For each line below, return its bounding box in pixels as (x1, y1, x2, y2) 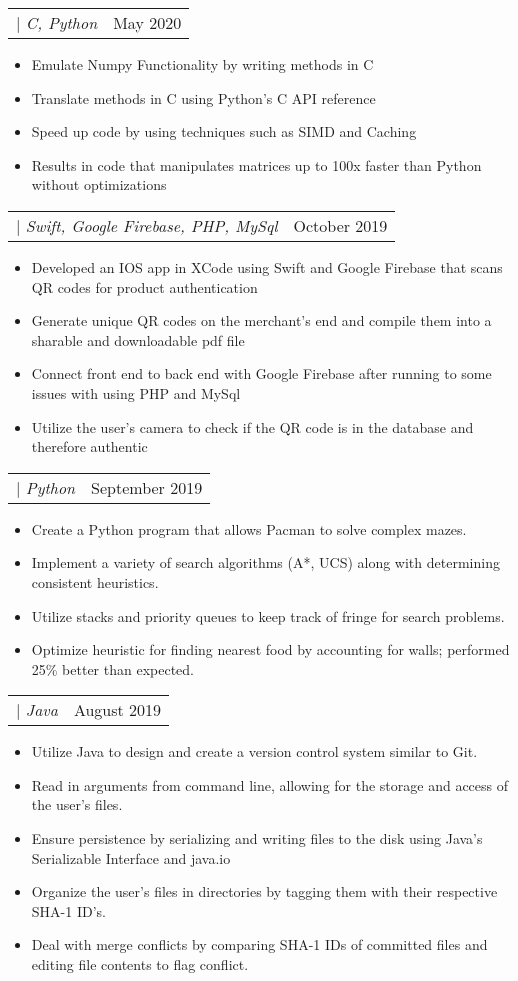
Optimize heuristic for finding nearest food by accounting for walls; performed (31, 639, 510, 660)
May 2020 (113, 11, 182, 34)
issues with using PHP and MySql (31, 382, 241, 403)
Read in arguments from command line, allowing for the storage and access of (31, 774, 509, 795)
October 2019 (293, 213, 388, 237)
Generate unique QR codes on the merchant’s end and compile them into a (31, 310, 492, 331)
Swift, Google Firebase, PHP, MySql (25, 213, 278, 237)
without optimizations (31, 174, 167, 195)
